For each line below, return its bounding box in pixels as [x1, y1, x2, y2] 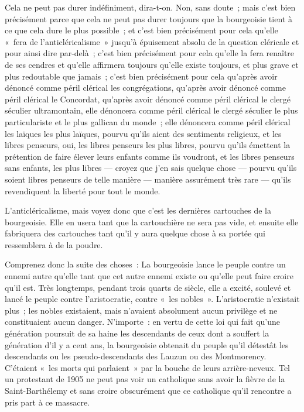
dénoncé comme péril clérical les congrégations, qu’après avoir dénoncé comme [5, 81, 286, 94]
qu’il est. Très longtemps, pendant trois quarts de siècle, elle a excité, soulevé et [5, 281, 291, 293]
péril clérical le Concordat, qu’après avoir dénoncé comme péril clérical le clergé [5, 92, 291, 105]
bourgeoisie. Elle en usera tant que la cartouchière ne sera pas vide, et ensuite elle [5, 215, 299, 228]
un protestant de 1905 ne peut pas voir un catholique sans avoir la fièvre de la [5, 373, 285, 385]
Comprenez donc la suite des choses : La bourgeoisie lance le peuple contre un [5, 258, 286, 270]
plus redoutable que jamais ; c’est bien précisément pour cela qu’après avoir [5, 70, 278, 82]
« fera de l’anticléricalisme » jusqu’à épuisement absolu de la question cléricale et [5, 35, 299, 47]
